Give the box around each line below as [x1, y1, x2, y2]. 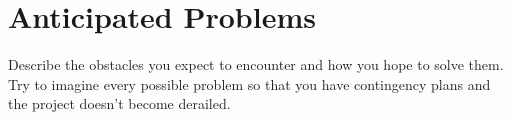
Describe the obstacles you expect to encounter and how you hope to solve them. [8, 54, 504, 75]
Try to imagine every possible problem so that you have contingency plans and [8, 73, 491, 94]
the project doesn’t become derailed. [8, 93, 231, 114]
